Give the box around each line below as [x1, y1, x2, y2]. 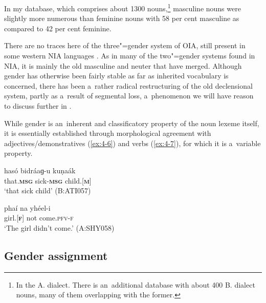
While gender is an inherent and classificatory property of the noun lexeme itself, [4, 117, 259, 128]
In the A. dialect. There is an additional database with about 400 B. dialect [16, 279, 255, 290]
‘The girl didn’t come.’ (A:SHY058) [4, 222, 115, 233]
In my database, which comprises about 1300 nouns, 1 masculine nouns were [4, 2, 241, 13]
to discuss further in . [4, 100, 72, 111]
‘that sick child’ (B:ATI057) [4, 185, 91, 196]
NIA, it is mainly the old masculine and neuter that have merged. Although [4, 60, 242, 71]
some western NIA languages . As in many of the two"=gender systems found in [4, 50, 255, 61]
